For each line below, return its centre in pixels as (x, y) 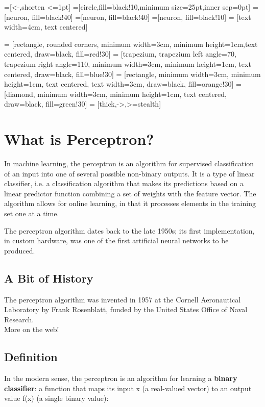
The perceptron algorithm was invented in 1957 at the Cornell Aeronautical (123, 299)
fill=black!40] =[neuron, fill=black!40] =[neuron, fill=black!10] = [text (141, 17)
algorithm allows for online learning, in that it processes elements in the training (130, 203)
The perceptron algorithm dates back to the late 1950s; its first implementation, (129, 230)
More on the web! (32, 329)
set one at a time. (32, 213)
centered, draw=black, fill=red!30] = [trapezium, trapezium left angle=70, (120, 54)
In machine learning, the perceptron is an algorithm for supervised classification (129, 163)
